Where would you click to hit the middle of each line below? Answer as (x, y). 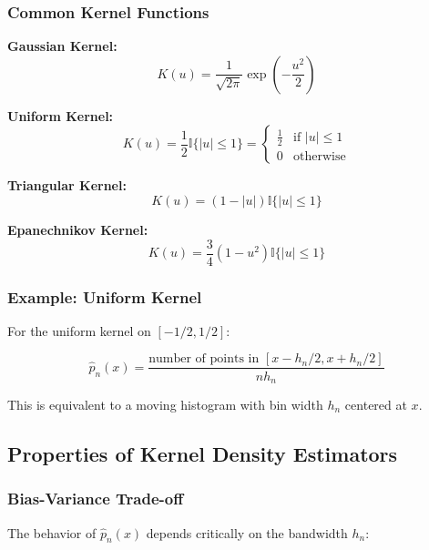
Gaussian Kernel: (62, 46)
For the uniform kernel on (79, 330)
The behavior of (52, 532)
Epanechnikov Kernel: (78, 229)
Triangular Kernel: (67, 185)
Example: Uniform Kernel (105, 296)
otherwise (319, 156)
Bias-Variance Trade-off (96, 499)
